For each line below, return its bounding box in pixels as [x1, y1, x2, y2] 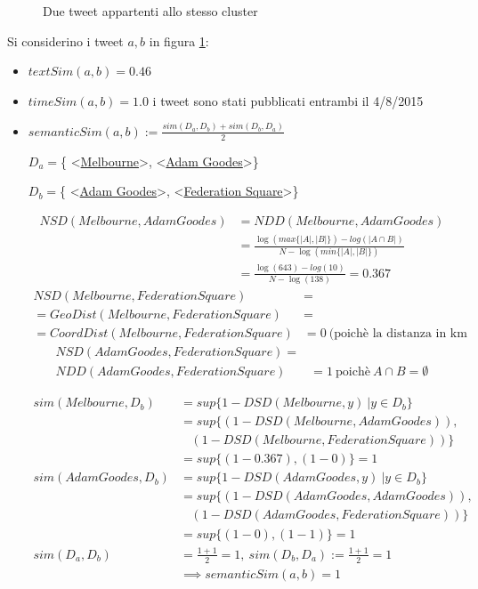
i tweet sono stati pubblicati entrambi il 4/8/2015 [152, 91, 424, 109]
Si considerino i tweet [7, 31, 124, 50]
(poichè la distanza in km [328, 327, 467, 341]
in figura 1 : [149, 31, 209, 50]
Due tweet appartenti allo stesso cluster [43, 2, 258, 20]
